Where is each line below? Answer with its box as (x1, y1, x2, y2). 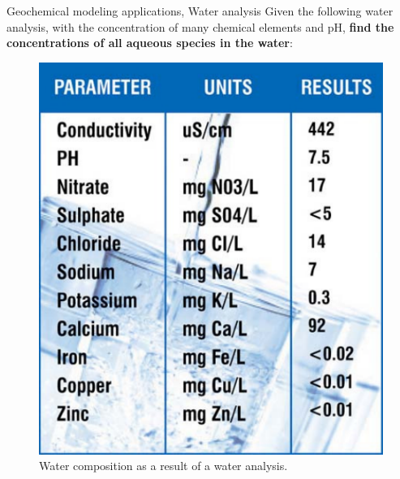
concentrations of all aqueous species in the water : (6, 34, 293, 51)
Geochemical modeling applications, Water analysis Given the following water (6, 2, 394, 19)
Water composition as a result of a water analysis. (39, 457, 288, 474)
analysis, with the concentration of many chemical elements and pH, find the (6, 18, 394, 35)
